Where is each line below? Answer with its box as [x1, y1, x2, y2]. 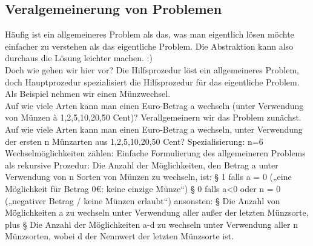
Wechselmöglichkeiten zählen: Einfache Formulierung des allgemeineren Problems [5, 147, 306, 159]
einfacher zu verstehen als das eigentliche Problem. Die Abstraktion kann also [5, 39, 294, 52]
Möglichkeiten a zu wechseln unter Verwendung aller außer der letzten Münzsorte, [5, 206, 309, 219]
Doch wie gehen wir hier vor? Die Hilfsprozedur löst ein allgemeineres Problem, [5, 63, 300, 76]
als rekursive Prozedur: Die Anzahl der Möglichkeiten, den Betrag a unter [5, 158, 278, 171]
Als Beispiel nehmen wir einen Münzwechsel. [5, 87, 171, 100]
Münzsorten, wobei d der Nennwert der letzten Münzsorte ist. [5, 230, 234, 242]
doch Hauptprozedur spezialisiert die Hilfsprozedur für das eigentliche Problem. [5, 75, 300, 88]
